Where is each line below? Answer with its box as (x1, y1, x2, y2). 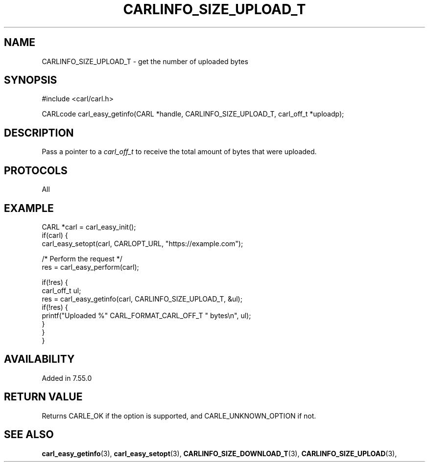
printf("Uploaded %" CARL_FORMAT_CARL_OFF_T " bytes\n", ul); (42, 311, 251, 320)
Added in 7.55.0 (42, 373, 92, 382)
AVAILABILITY (4, 353, 75, 366)
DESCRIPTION (4, 126, 74, 139)
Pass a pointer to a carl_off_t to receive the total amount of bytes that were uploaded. (42, 147, 317, 156)
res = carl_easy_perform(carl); (42, 262, 139, 271)
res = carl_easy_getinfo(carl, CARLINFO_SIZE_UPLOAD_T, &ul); (42, 294, 242, 303)
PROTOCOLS (4, 164, 68, 177)
